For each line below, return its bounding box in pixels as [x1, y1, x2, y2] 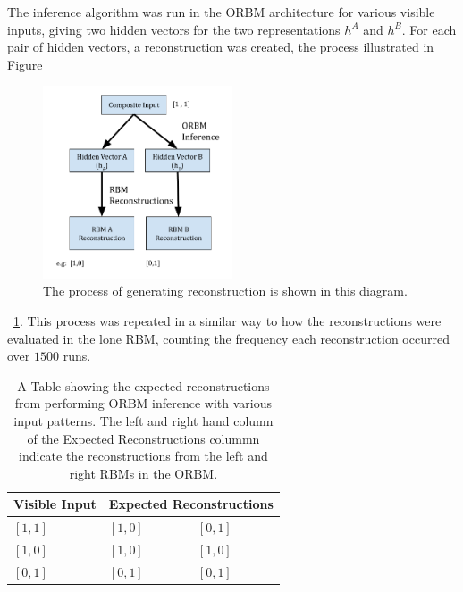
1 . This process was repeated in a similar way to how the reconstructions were [13, 312, 442, 329]
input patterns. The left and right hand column [13, 411, 274, 429]
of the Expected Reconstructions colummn [27, 429, 260, 447]
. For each [401, 20, 457, 38]
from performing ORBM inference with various [14, 394, 273, 413]
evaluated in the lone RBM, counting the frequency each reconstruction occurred [7, 329, 450, 347]
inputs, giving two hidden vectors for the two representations [7, 20, 341, 38]
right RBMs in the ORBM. [69, 463, 218, 482]
